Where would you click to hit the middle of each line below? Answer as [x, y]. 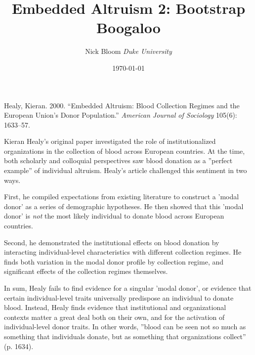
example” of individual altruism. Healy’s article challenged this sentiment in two [126, 170]
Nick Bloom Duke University [128, 51]
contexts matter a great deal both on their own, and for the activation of [114, 317]
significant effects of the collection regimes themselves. [86, 271]
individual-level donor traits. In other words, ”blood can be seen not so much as [125, 327]
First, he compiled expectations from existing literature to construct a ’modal [122, 197]
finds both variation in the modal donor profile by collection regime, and [114, 261]
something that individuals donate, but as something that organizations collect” [125, 336]
